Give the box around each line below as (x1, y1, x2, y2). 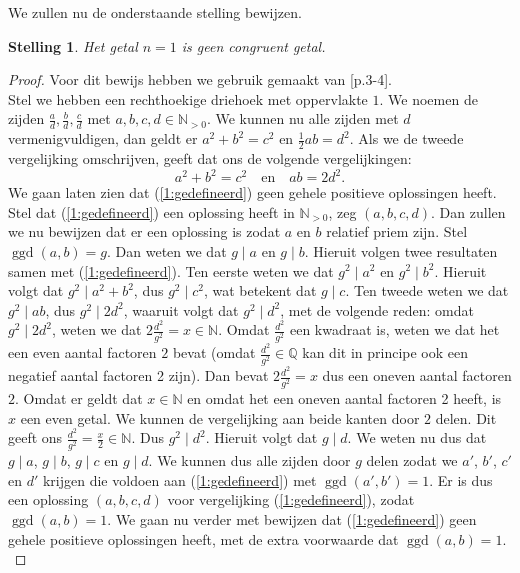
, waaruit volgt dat (123, 299, 239, 320)
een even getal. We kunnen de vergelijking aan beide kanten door (20, 407, 420, 428)
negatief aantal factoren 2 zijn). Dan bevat (8, 365, 269, 386)
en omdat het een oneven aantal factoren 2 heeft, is (187, 388, 502, 409)
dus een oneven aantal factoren (322, 365, 512, 386)
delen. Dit (435, 407, 497, 428)
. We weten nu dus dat (347, 427, 487, 448)
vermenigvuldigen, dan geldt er (8, 128, 198, 149)
